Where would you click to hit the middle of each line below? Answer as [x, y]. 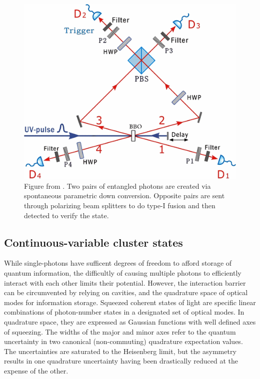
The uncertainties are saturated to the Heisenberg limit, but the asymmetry [120, 351]
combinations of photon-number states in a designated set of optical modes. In [124, 312]
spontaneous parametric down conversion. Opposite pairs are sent [124, 195]
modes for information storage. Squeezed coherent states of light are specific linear [130, 302]
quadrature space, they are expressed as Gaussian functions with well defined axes [130, 321]
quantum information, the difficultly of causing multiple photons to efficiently [123, 272]
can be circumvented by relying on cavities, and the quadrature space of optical [126, 292]
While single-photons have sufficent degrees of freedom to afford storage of [118, 263]
